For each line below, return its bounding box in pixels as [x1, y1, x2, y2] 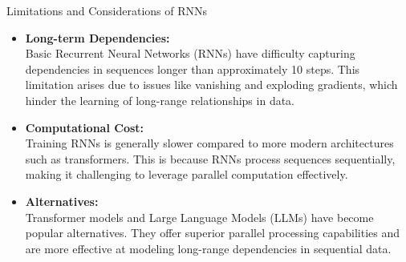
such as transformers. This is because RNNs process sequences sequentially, [25, 150, 396, 167]
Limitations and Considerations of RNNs [6, 2, 208, 18]
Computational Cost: [25, 119, 144, 135]
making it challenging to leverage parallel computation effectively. [25, 166, 348, 183]
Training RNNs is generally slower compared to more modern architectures [25, 135, 394, 151]
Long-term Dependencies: [25, 29, 170, 46]
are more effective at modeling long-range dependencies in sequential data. [25, 240, 392, 256]
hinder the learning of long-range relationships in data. [25, 91, 294, 108]
